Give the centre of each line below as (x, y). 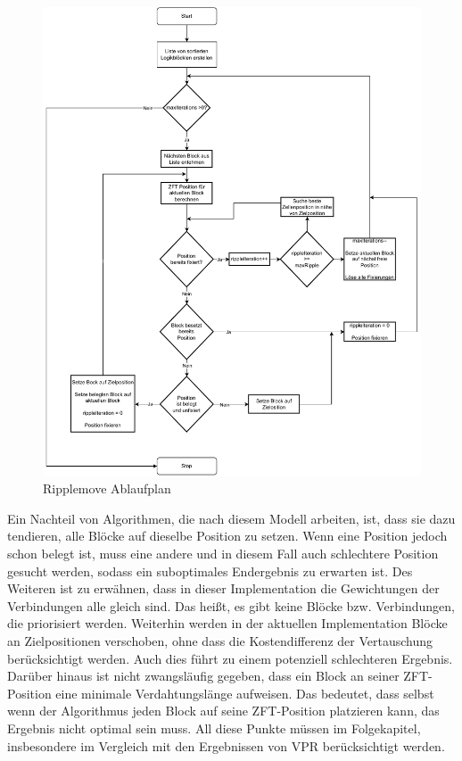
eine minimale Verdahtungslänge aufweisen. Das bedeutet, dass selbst (245, 693)
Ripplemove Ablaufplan (107, 488)
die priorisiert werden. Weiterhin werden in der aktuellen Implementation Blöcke (227, 623)
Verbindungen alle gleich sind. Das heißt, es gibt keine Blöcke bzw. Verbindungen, (231, 605)
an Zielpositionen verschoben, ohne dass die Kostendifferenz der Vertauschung (220, 640)
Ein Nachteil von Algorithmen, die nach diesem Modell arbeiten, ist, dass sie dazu (231, 518)
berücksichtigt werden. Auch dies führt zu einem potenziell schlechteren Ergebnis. (230, 658)
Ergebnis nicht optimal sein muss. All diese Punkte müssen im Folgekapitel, (214, 728)
